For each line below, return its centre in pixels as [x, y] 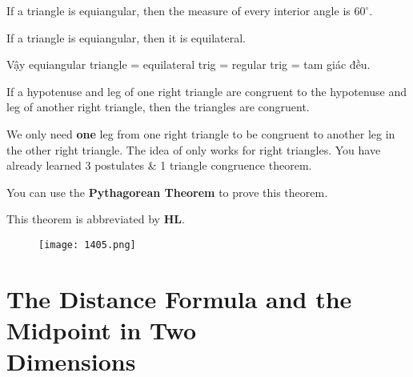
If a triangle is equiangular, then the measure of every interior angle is [178, 10]
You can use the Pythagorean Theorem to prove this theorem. [167, 192]
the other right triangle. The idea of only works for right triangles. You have [194, 149]
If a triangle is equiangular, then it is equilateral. [126, 37]
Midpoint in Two [102, 329]
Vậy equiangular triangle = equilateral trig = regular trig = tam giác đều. [188, 64]
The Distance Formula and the [179, 298]
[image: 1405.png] [87, 245]
